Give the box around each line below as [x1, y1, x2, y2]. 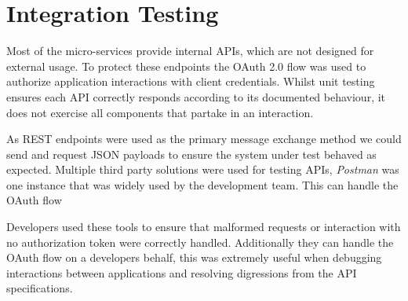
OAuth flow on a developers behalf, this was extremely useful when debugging [6, 249, 382, 266]
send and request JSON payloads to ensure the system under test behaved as [6, 145, 377, 162]
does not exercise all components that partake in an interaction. [6, 104, 314, 120]
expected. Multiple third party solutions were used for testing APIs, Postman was [6, 161, 399, 178]
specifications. [6, 280, 73, 296]
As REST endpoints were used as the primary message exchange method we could [6, 130, 402, 147]
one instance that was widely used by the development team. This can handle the [6, 176, 399, 193]
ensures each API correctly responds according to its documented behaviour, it [6, 88, 386, 105]
